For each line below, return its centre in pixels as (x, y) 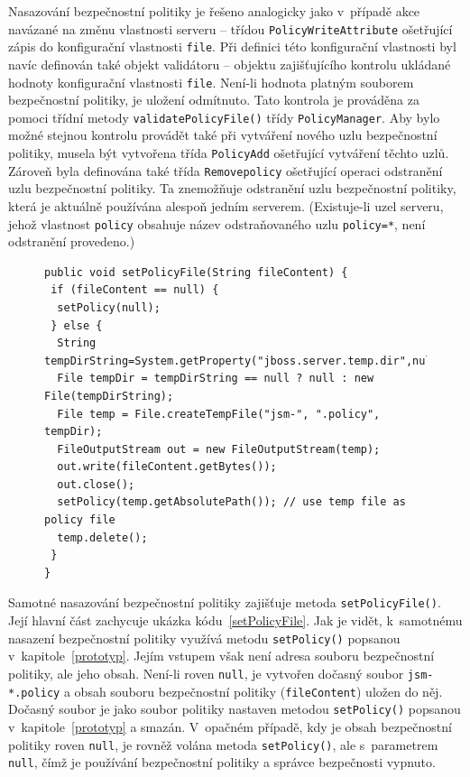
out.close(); (96, 484)
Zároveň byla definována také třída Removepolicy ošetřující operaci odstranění (226, 170)
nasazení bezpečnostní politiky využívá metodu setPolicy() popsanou (204, 638)
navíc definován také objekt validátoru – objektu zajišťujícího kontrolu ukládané (230, 64)
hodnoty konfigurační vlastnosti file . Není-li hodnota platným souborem (211, 82)
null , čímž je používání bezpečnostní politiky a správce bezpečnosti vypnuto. (222, 762)
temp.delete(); (102, 537)
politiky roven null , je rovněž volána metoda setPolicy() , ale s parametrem (223, 744)
